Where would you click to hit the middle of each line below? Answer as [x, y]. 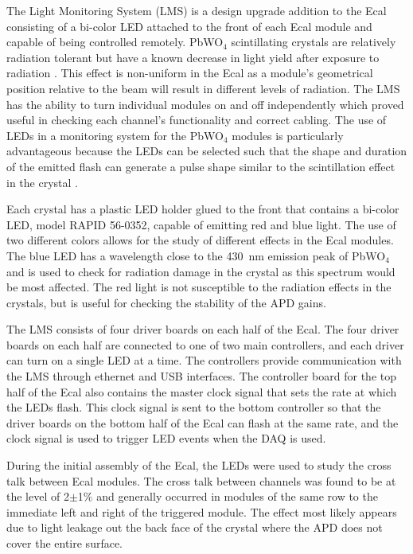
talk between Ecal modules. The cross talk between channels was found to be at [201, 480]
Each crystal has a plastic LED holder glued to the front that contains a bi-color [203, 209]
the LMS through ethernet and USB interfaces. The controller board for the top [201, 376]
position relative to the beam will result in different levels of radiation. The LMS [203, 88]
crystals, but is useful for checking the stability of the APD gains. [166, 302]
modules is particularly [288, 135]
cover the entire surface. [65, 543]
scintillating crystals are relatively [314, 42]
